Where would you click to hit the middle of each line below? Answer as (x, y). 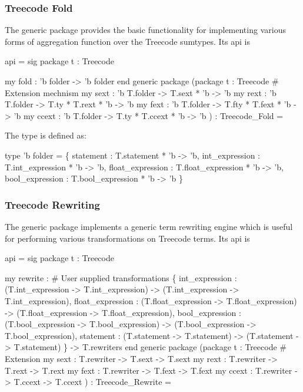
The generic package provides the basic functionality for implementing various (145, 30)
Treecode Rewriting (52, 204)
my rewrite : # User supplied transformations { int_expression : (121, 277)
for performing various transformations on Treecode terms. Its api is (127, 238)
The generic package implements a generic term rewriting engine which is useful (149, 226)
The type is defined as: (46, 135)
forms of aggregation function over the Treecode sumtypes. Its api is (128, 41)
